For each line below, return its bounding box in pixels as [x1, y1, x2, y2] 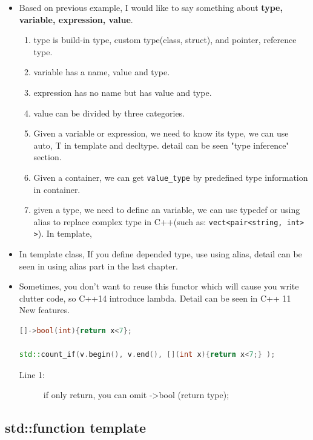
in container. [33, 183, 81, 195]
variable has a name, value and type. [33, 66, 170, 78]
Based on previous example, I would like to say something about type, [19, 1, 283, 13]
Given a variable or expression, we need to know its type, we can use [33, 127, 289, 140]
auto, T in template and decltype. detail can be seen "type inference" [33, 138, 289, 151]
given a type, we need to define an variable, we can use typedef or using [33, 203, 300, 216]
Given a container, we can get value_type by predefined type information [33, 171, 308, 183]
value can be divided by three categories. [33, 106, 185, 119]
